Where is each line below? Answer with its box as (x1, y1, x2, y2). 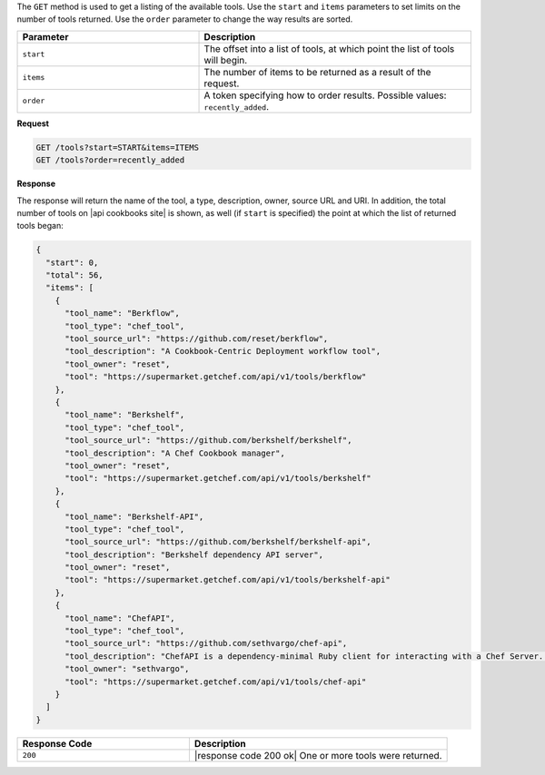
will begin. (203, 54, 248, 66)
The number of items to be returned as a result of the (203, 65, 431, 78)
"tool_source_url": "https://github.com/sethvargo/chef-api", (64, 638, 348, 649)
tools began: (16, 221, 64, 231)
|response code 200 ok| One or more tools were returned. (193, 749, 442, 761)
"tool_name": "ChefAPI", (64, 613, 176, 623)
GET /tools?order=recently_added (35, 155, 185, 165)
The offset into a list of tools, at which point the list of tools (203, 42, 455, 54)
